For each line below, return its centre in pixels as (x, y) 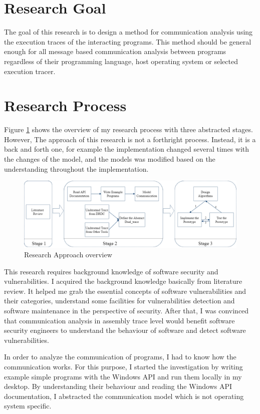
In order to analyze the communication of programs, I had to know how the (120, 357)
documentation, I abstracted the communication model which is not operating (124, 396)
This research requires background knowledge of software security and (111, 271)
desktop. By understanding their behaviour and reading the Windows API (118, 386)
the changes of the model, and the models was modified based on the (110, 159)
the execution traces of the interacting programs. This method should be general (128, 41)
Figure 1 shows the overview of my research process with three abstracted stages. (128, 129)
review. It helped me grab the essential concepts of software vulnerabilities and (125, 291)
